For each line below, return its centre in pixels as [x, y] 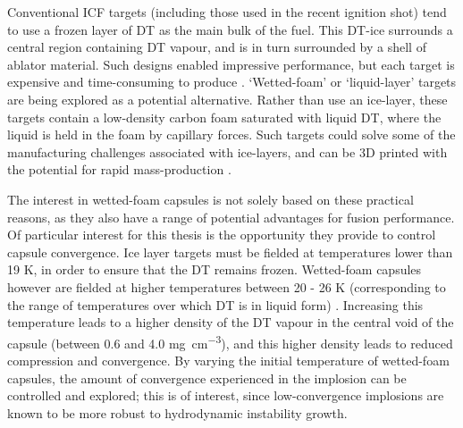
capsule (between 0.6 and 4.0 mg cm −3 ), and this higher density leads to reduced [230, 341]
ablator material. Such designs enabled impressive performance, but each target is [231, 64]
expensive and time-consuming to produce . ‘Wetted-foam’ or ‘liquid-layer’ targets [232, 82]
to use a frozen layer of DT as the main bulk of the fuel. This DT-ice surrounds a [230, 29]
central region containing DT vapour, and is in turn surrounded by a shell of [217, 47]
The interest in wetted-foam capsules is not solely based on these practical [210, 199]
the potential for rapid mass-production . [119, 169]
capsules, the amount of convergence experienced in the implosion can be [207, 378]
